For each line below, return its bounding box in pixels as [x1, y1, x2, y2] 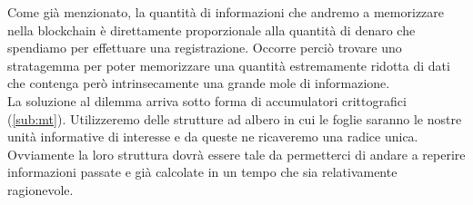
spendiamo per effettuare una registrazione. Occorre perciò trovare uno [7, 38, 402, 57]
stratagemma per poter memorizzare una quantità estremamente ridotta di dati [7, 55, 450, 74]
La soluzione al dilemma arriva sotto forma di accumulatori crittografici [7, 91, 407, 110]
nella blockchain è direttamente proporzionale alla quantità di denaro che [7, 20, 416, 39]
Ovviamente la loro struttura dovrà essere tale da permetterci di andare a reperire [7, 144, 466, 163]
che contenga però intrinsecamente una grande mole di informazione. [7, 73, 390, 93]
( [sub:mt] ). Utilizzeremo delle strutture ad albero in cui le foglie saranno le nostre [7, 109, 462, 128]
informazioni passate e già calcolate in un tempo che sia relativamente [7, 162, 398, 181]
